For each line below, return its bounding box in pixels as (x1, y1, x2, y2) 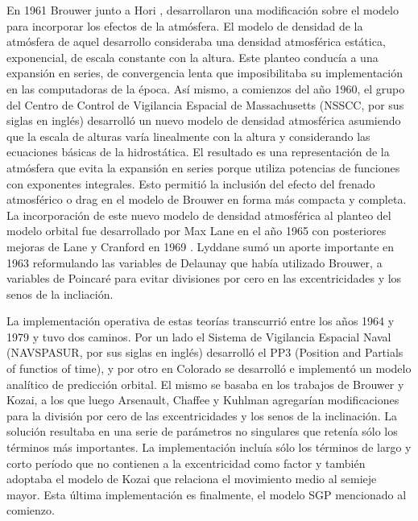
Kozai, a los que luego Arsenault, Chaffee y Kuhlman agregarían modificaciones (6, 391, 399, 408)
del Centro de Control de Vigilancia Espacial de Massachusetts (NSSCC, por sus (6, 96, 404, 113)
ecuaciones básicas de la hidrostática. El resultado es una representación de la (6, 143, 390, 160)
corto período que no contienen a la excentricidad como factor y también (6, 454, 366, 471)
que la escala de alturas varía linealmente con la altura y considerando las (6, 127, 370, 144)
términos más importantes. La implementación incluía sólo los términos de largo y (6, 439, 412, 456)
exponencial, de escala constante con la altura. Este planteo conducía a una (6, 48, 379, 65)
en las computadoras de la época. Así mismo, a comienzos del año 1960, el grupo (6, 80, 405, 97)
